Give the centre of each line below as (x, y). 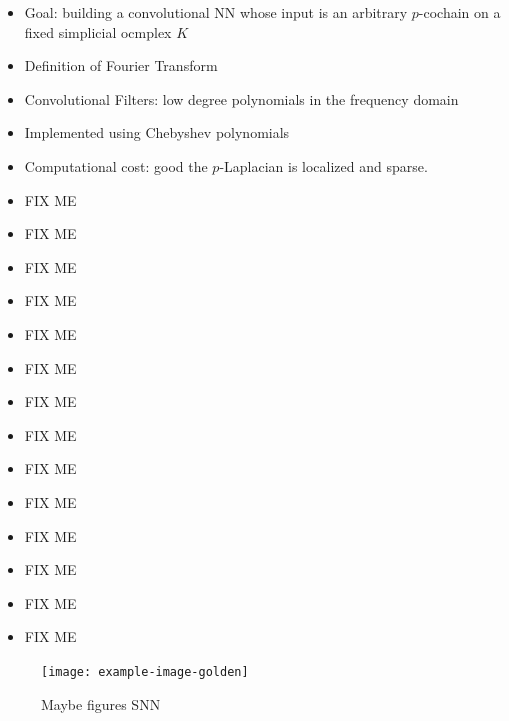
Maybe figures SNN (101, 703)
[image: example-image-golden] (145, 671)
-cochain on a (459, 12)
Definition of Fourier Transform (121, 65)
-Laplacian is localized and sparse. (323, 165)
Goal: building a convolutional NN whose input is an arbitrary (216, 12)
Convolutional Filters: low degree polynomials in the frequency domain (241, 98)
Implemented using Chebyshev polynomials (157, 132)
